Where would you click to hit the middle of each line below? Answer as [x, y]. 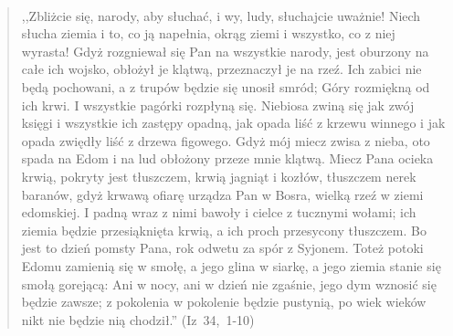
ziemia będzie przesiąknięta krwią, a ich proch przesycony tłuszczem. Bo [224, 230]
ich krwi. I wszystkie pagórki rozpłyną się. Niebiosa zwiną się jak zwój [218, 105]
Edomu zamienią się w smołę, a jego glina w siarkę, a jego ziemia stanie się [231, 265]
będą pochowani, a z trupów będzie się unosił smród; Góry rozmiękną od [226, 86]
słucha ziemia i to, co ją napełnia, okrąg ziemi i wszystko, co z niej [208, 33]
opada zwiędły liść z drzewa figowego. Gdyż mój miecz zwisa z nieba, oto [226, 140]
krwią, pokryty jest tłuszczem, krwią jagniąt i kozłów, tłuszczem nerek [219, 176]
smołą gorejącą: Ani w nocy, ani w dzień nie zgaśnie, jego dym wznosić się [229, 283]
